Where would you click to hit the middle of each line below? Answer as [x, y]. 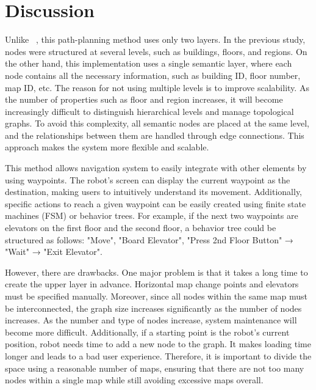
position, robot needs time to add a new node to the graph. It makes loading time [158, 344]
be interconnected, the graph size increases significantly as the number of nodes [153, 308]
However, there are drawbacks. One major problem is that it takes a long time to [156, 272]
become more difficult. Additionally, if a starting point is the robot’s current [147, 332]
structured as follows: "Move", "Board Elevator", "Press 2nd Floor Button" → [149, 239]
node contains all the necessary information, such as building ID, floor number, [153, 75]
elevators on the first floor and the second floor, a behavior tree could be [141, 228]
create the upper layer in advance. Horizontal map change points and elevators [152, 284]
